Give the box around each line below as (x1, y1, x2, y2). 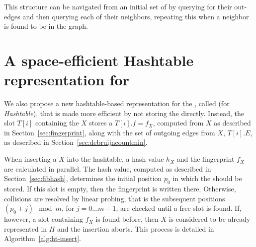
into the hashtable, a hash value (67, 154, 164, 164)
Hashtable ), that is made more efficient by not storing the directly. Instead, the (4, 108, 244, 118)
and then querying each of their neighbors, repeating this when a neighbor (22, 11, 249, 21)
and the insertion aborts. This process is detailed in (57, 223, 214, 234)
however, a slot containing (4, 214, 84, 224)
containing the (35, 118, 79, 128)
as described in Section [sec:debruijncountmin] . (4, 137, 148, 147)
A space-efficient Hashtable (4, 50, 194, 70)
